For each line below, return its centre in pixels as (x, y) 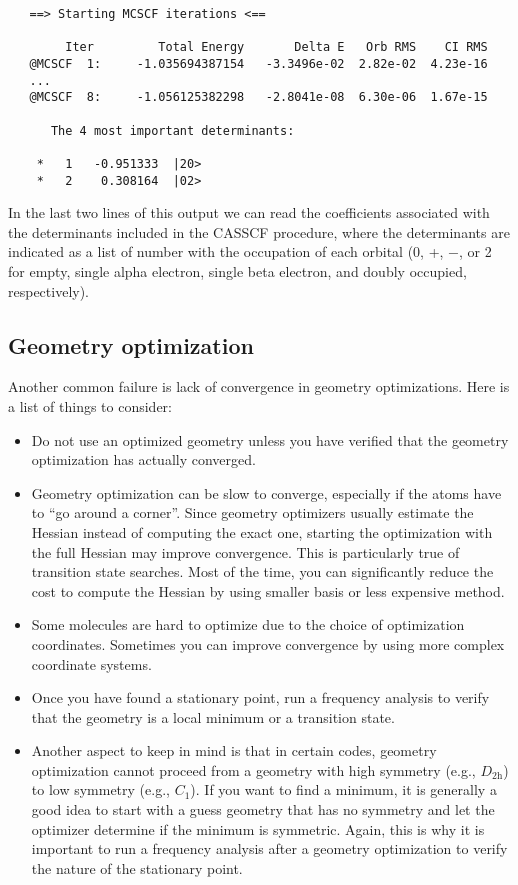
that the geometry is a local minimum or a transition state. (213, 716)
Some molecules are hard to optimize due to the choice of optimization (248, 624)
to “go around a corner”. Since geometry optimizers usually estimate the (252, 512)
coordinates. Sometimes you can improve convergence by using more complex (268, 643)
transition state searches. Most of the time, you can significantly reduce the (262, 571)
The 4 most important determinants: (172, 130)
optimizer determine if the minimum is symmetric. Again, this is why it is (258, 828)
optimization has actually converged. (143, 459)
